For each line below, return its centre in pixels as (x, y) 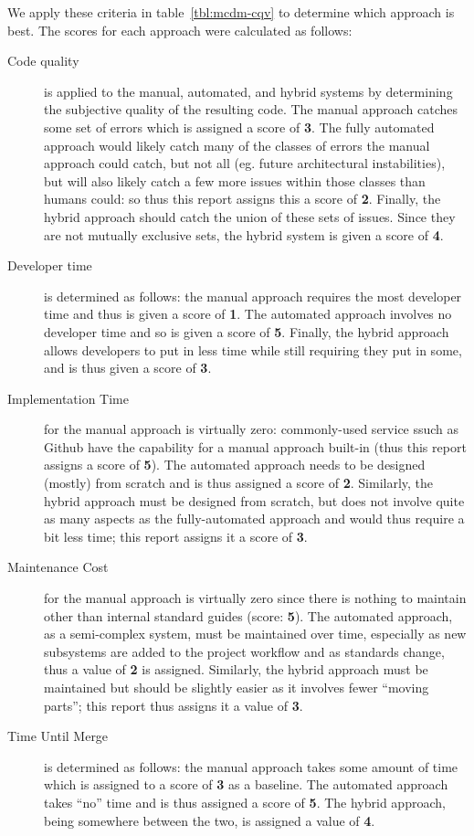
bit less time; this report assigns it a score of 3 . (176, 536)
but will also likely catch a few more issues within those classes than (235, 180)
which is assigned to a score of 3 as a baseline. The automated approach (246, 784)
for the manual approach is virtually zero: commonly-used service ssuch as (252, 429)
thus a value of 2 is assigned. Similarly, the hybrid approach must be (236, 669)
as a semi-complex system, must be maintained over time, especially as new (255, 634)
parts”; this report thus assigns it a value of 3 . (174, 705)
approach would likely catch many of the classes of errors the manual (237, 145)
